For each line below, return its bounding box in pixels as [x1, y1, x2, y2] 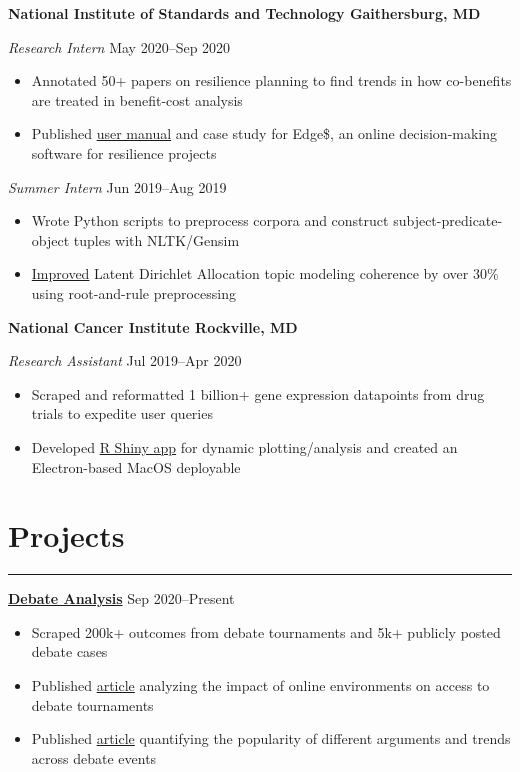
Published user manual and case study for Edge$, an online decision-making [31, 123, 498, 144]
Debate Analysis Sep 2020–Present [8, 588, 235, 609]
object [31, 229, 70, 250]
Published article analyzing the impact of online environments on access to [31, 675, 490, 695]
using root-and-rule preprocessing [31, 282, 236, 303]
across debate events [31, 747, 157, 768]
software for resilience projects [31, 142, 217, 163]
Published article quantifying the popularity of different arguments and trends [31, 728, 511, 749]
